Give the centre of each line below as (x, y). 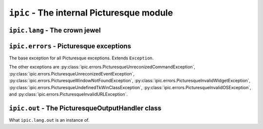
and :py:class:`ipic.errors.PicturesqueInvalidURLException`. (68, 94)
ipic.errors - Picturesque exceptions (70, 46)
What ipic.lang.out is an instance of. (49, 120)
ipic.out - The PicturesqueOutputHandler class (85, 108)
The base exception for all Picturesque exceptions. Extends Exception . (81, 58)
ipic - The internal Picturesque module (91, 13)
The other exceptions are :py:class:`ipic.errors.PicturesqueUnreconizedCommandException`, (102, 67)
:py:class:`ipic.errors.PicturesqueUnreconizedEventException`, (72, 74)
